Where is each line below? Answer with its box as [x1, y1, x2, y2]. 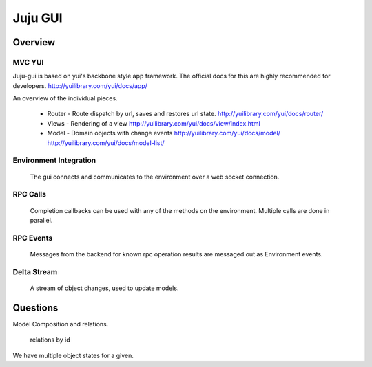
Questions [12, 302, 59, 313]
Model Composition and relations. [12, 320, 109, 328]
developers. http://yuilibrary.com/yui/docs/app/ [12, 81, 148, 89]
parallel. [30, 216, 53, 224]
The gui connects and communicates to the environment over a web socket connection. [30, 173, 280, 181]
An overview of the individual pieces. [12, 94, 118, 102]
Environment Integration [12, 155, 96, 165]
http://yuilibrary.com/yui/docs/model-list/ [47, 138, 165, 147]
